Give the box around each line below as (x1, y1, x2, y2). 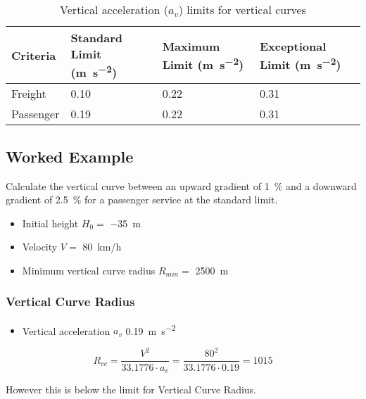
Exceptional (259, 37, 327, 54)
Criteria (11, 46, 56, 63)
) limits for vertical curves (178, 1, 306, 18)
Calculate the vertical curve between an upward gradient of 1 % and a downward (6, 178, 357, 193)
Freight (11, 85, 46, 102)
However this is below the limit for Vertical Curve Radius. (6, 381, 257, 396)
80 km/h (82, 239, 122, 254)
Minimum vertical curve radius (22, 262, 156, 277)
